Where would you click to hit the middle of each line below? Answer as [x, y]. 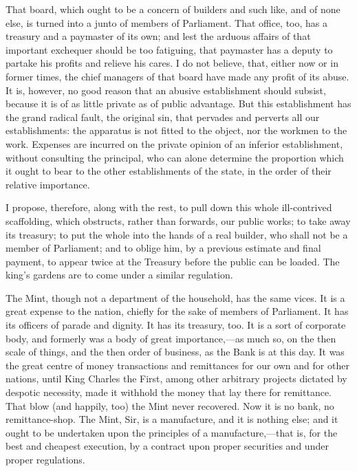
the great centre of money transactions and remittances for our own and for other [177, 365]
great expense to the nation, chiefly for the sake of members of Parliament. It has [177, 311]
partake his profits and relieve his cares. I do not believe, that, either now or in [172, 63]
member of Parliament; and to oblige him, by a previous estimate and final [163, 248]
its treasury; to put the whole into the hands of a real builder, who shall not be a [177, 234]
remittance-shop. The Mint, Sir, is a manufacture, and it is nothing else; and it [172, 419]
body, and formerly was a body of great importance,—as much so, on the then [171, 338]
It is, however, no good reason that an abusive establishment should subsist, [166, 90]
